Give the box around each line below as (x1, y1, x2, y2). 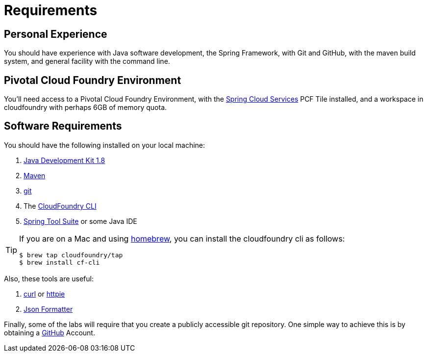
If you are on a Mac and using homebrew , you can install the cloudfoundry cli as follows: (19, 233, 345, 244)
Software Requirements (4, 120, 122, 133)
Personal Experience (4, 27, 107, 40)
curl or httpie (24, 289, 65, 298)
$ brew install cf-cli (19, 258, 100, 266)
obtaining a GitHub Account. (4, 328, 95, 337)
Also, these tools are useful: (4, 274, 94, 283)
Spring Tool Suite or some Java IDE (24, 217, 137, 225)
